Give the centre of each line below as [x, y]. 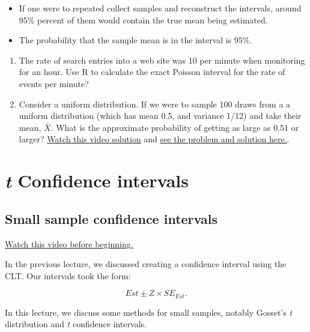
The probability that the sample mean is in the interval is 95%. [135, 40]
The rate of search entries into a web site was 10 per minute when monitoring [162, 60]
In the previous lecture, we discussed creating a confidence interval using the [146, 264]
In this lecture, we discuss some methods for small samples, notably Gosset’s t [149, 312]
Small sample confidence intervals [111, 218]
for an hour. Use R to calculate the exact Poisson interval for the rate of [152, 72]
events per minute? [54, 83]
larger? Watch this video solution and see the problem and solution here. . [154, 139]
